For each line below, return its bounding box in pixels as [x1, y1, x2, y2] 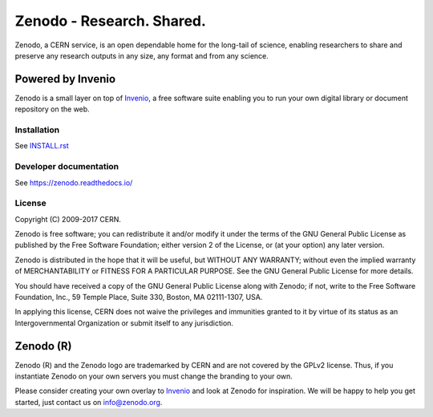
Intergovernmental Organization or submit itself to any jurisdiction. [14, 318, 234, 328]
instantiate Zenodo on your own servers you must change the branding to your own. [14, 371, 293, 381]
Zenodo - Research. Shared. [14, 12, 206, 30]
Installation [14, 124, 60, 136]
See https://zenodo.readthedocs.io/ [14, 177, 133, 188]
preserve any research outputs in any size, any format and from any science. [14, 51, 269, 60]
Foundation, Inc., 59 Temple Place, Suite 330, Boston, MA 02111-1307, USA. [14, 293, 263, 302]
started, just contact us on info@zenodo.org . [14, 397, 163, 407]
